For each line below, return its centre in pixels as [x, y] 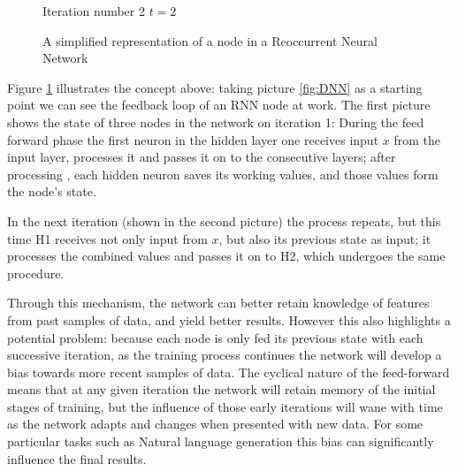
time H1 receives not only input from [107, 238]
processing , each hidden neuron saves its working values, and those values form [223, 174]
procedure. [36, 273]
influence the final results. [77, 458]
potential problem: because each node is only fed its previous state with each [215, 337]
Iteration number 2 [94, 11]
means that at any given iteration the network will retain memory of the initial [221, 389]
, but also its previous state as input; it [325, 238]
